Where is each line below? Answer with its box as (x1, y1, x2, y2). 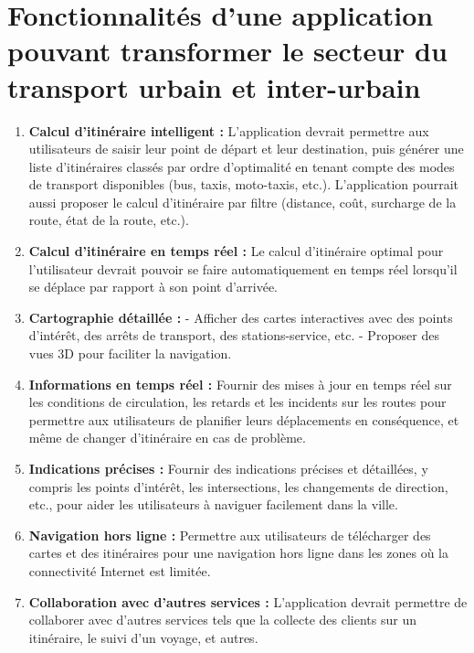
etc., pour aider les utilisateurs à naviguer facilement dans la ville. (28, 495, 398, 514)
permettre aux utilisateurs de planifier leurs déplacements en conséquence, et (28, 410, 459, 429)
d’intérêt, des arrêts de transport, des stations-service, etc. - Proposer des (28, 326, 439, 345)
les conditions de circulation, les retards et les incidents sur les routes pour (28, 392, 447, 412)
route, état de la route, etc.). (28, 210, 189, 230)
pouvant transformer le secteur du (7, 32, 448, 70)
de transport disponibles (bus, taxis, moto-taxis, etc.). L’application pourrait (28, 175, 459, 194)
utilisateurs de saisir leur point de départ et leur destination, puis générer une (28, 139, 464, 158)
